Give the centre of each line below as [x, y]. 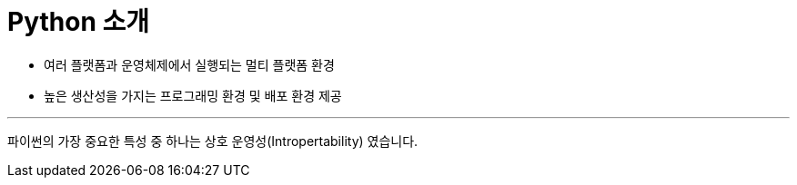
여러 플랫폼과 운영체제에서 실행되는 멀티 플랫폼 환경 [189, 64]
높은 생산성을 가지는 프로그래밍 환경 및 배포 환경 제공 [193, 95]
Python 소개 [78, 22]
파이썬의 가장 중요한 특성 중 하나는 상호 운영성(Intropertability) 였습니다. [213, 141]
